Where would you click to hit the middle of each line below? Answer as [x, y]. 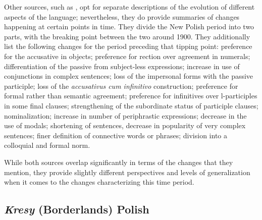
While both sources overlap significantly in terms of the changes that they [119, 162]
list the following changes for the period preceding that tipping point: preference [128, 46]
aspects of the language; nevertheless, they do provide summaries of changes [122, 16]
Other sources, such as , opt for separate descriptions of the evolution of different [129, 7]
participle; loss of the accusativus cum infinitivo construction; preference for [121, 86]
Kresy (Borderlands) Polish [77, 209]
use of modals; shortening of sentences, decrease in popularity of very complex [125, 125]
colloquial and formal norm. [47, 145]
